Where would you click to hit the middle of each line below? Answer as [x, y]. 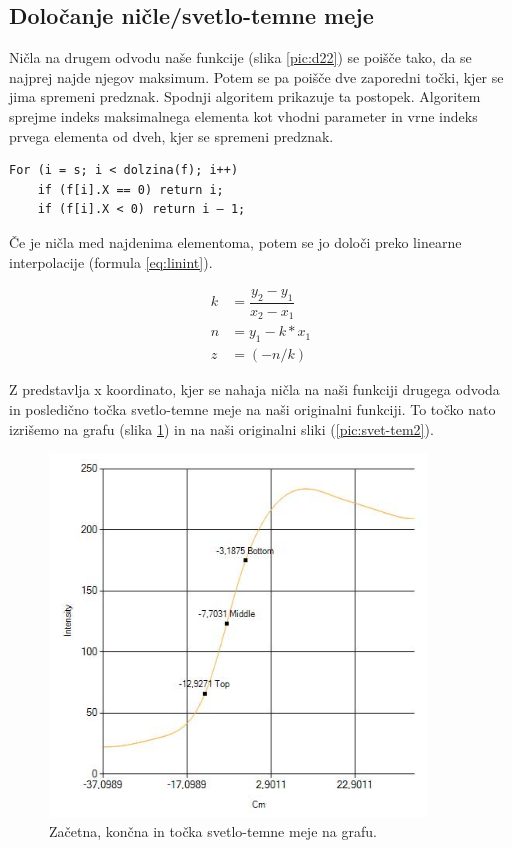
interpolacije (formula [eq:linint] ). [111, 261]
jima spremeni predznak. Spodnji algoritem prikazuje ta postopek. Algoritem [245, 96]
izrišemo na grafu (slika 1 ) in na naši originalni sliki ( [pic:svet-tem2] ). [221, 428]
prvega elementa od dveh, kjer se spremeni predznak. [171, 135]
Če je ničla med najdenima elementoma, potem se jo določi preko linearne [235, 241]
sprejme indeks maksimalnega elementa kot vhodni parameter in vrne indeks [243, 115]
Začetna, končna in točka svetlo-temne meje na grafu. [213, 830]
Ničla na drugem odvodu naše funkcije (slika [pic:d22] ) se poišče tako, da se [240, 57]
